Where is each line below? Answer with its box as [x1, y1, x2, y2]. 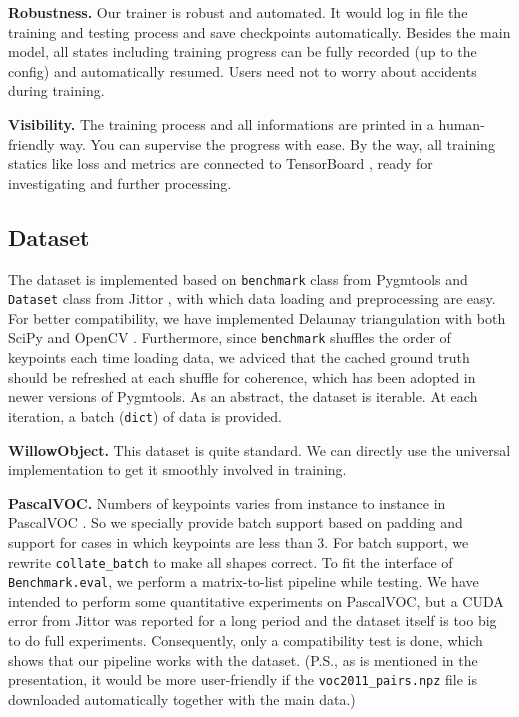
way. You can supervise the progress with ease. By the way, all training [59, 133, 495, 154]
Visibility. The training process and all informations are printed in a [8, 113, 434, 134]
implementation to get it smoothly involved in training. [8, 459, 347, 480]
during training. [8, 80, 105, 101]
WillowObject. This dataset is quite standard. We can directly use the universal [8, 439, 511, 460]
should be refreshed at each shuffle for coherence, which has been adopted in [8, 366, 476, 387]
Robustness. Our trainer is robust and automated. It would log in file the [8, 2, 468, 22]
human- [438, 113, 485, 134]
